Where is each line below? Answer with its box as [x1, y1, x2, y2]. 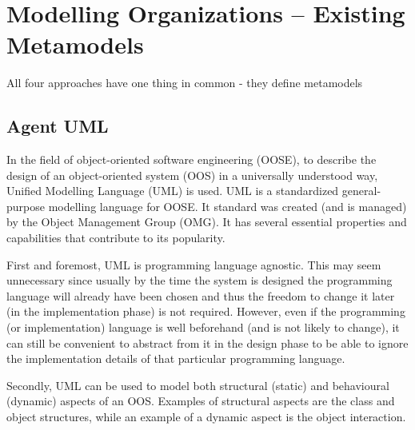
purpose [6, 197, 45, 214]
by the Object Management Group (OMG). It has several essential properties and [6, 213, 407, 230]
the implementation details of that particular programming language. [6, 350, 345, 367]
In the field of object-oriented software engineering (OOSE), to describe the [6, 151, 377, 168]
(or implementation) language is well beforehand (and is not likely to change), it [6, 319, 400, 336]
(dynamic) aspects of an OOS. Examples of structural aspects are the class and [6, 392, 395, 409]
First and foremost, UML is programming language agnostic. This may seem [6, 256, 381, 273]
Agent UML [6, 113, 109, 138]
